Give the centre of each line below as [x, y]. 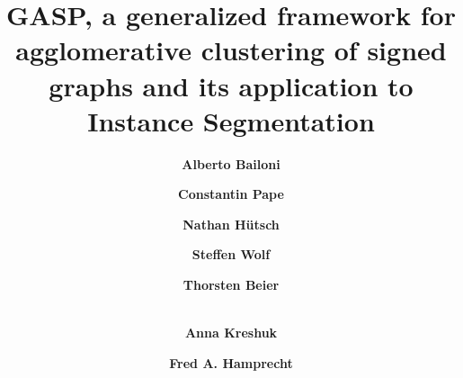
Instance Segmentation [231, 120]
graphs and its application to [231, 85]
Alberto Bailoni [231, 163]
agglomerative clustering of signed [231, 50]
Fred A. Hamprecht [231, 362]
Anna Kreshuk [231, 333]
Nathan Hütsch [231, 224]
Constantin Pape [231, 194]
